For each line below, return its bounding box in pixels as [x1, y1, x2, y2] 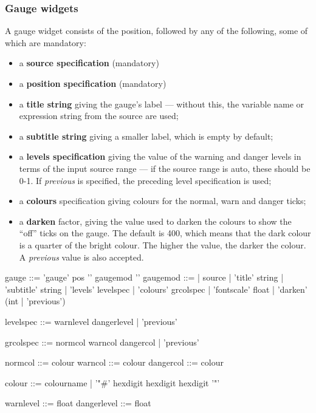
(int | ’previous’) [5, 295, 66, 307]
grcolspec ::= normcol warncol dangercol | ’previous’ [5, 335, 199, 348]
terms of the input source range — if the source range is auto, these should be [19, 162, 311, 174]
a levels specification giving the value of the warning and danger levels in [19, 150, 301, 163]
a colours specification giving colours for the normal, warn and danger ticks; [19, 194, 306, 207]
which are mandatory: [5, 36, 86, 49]
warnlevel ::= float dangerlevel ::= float [5, 397, 151, 409]
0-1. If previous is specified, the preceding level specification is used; [19, 174, 272, 186]
